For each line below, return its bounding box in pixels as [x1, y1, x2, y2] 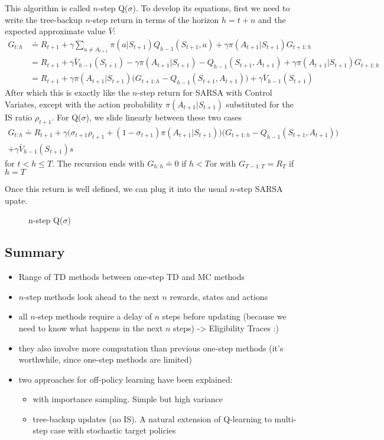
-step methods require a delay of [35, 310, 152, 322]
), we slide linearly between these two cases [86, 110, 242, 123]
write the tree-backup [5, 13, 83, 25]
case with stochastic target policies [50, 424, 176, 436]
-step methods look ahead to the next [24, 290, 160, 302]
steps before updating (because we [162, 310, 287, 322]
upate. [5, 194, 28, 206]
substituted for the [226, 97, 294, 110]
